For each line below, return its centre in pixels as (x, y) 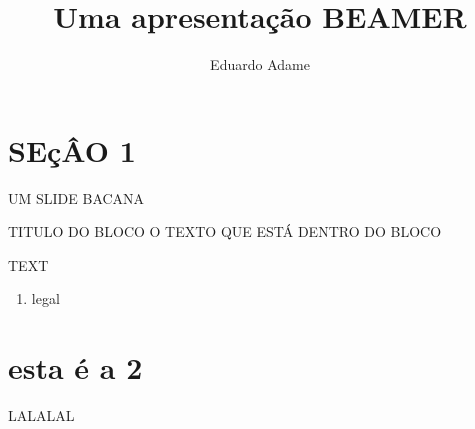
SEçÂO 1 (72, 149)
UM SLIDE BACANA (76, 197)
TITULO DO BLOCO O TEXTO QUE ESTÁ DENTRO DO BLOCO (225, 231)
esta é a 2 (75, 367)
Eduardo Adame (260, 64)
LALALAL (41, 415)
